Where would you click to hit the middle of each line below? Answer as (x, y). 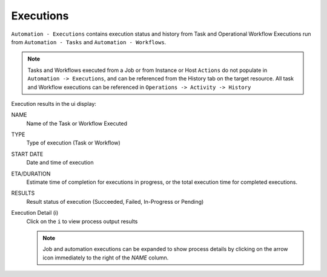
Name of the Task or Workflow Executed (77, 123)
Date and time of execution (60, 163)
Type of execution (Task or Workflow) (73, 143)
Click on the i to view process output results (82, 221)
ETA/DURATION (31, 174)
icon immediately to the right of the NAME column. (106, 258)
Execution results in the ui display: (54, 103)
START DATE (27, 154)
